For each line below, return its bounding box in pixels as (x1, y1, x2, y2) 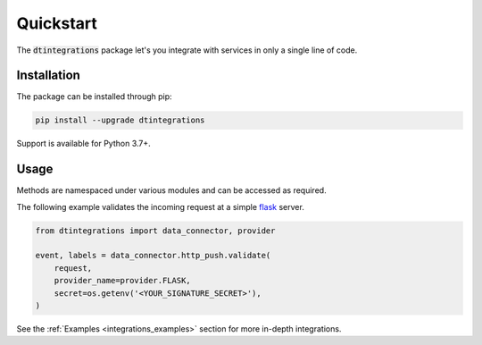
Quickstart (16, 13, 98, 33)
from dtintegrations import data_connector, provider (35, 225, 276, 236)
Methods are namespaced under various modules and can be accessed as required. (16, 185, 327, 196)
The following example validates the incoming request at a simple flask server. (16, 201, 305, 212)
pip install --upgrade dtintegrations (35, 115, 205, 125)
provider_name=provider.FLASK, (54, 275, 191, 286)
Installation (16, 68, 80, 83)
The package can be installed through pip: (16, 91, 173, 102)
